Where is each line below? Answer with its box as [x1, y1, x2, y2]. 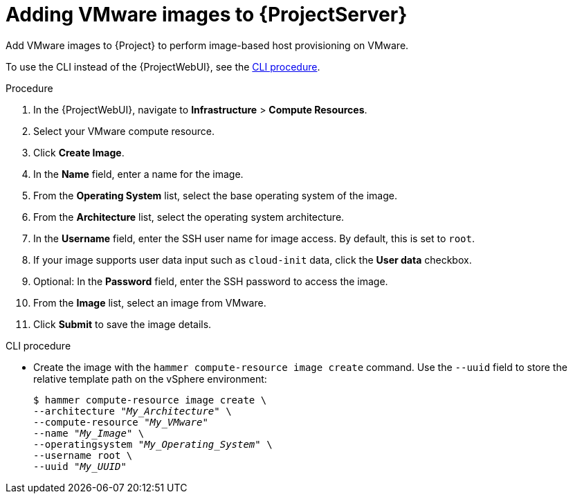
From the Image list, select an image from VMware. [33, 296, 266, 309]
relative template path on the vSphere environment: [33, 372, 267, 385]
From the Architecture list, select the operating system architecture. [33, 210, 345, 223]
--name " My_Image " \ [33, 427, 145, 439]
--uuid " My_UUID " [33, 460, 127, 472]
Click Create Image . [33, 146, 125, 158]
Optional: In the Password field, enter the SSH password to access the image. [33, 275, 388, 287]
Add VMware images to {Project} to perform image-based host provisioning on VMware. [6, 39, 409, 51]
